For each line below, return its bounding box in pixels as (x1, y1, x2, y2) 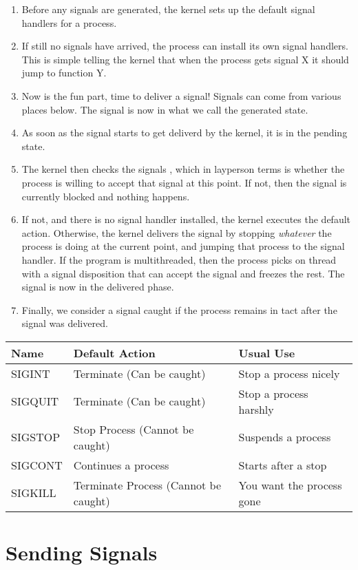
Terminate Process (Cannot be (73, 476, 222, 493)
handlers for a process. (21, 15, 117, 30)
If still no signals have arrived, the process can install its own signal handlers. (21, 39, 348, 53)
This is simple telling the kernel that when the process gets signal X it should (21, 52, 349, 66)
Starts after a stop (238, 456, 327, 473)
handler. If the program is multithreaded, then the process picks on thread (21, 252, 337, 266)
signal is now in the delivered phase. (21, 279, 174, 294)
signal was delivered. (21, 316, 108, 330)
